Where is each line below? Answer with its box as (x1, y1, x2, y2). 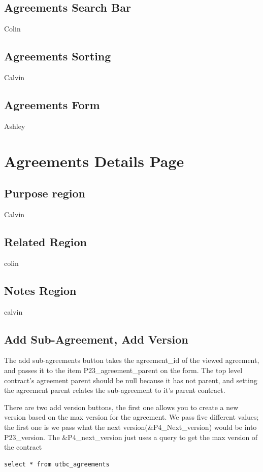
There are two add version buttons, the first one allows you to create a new (4, 401, 239, 412)
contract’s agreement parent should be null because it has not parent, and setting (4, 375, 257, 385)
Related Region (4, 233, 87, 249)
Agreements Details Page (4, 150, 184, 171)
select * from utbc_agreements (4, 460, 110, 468)
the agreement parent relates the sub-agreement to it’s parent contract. (4, 385, 225, 395)
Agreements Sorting (4, 48, 111, 64)
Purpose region (4, 185, 85, 201)
